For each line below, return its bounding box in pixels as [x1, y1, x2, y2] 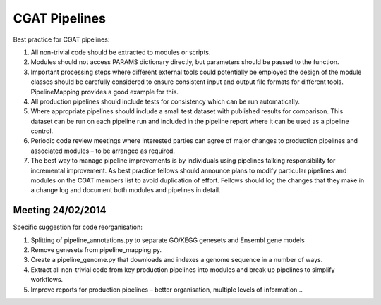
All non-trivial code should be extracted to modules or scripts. [30, 48, 211, 56]
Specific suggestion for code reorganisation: [13, 223, 143, 232]
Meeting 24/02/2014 [13, 204, 107, 216]
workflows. [30, 275, 64, 284]
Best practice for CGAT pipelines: [13, 35, 110, 44]
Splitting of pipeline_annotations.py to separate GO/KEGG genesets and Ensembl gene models [30, 236, 305, 244]
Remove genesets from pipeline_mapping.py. [30, 246, 162, 254]
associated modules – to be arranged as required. [30, 147, 176, 155]
